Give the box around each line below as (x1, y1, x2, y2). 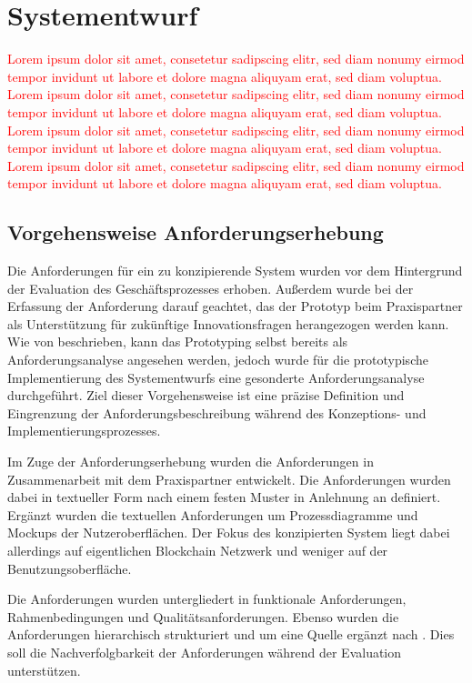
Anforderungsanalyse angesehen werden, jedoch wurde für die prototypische (7, 350, 428, 369)
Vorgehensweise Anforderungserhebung (7, 218, 384, 246)
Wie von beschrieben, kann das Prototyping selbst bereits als (7, 332, 348, 351)
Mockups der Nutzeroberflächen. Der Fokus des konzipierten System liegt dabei (7, 523, 450, 542)
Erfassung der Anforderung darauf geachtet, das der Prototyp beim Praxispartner (7, 296, 463, 316)
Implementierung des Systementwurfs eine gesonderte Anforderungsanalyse (7, 367, 425, 387)
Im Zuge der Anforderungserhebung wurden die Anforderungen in (7, 452, 374, 471)
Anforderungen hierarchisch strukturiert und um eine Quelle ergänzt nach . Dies (7, 625, 455, 644)
